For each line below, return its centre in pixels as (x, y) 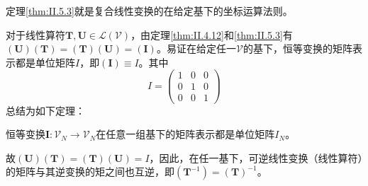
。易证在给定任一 (196, 48)
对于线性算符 (35, 34)
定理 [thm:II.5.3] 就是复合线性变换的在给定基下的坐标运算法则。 (149, 11)
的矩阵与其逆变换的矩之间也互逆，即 (90, 172)
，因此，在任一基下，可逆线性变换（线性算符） (256, 157)
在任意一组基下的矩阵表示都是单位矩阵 (185, 134)
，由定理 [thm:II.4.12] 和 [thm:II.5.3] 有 (212, 34)
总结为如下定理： (45, 110)
